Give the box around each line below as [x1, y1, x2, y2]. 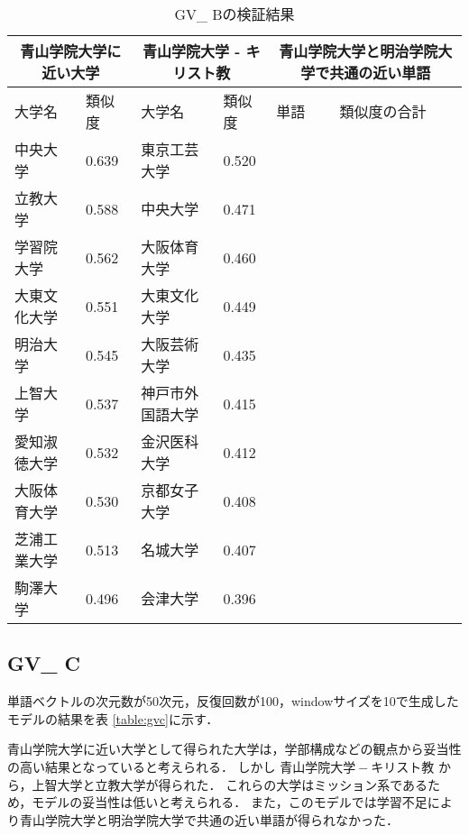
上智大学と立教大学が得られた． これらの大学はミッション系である [32, 775, 428, 794]
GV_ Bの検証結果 [174, 4, 295, 24]
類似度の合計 [339, 101, 427, 122]
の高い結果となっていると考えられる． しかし [7, 757, 276, 775]
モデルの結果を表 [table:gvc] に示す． [7, 709, 219, 728]
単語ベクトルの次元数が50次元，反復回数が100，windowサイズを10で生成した [7, 692, 459, 711]
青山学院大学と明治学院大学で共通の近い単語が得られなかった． [19, 810, 399, 829]
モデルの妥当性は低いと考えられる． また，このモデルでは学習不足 [32, 793, 428, 812]
